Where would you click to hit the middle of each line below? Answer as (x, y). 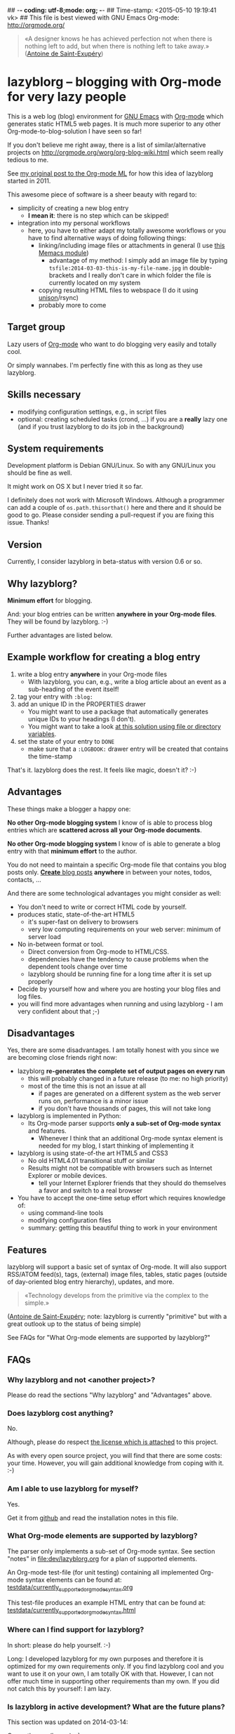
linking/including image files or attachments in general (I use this (132, 245)
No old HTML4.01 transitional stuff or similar (92, 1161)
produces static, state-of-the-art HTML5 (76, 914)
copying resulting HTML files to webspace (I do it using (118, 290)
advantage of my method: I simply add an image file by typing (138, 260)
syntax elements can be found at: (74, 1579)
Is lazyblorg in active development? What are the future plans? (116, 1707)
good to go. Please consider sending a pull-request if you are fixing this (111, 515)
